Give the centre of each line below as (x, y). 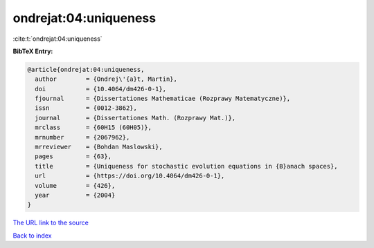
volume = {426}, (75, 185)
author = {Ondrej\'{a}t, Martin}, (106, 79)
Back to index (32, 236)
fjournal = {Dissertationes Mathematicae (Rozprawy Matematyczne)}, (163, 99)
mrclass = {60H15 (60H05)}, (93, 127)
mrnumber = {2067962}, (82, 137)
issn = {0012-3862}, (86, 108)
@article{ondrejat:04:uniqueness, (86, 69)
